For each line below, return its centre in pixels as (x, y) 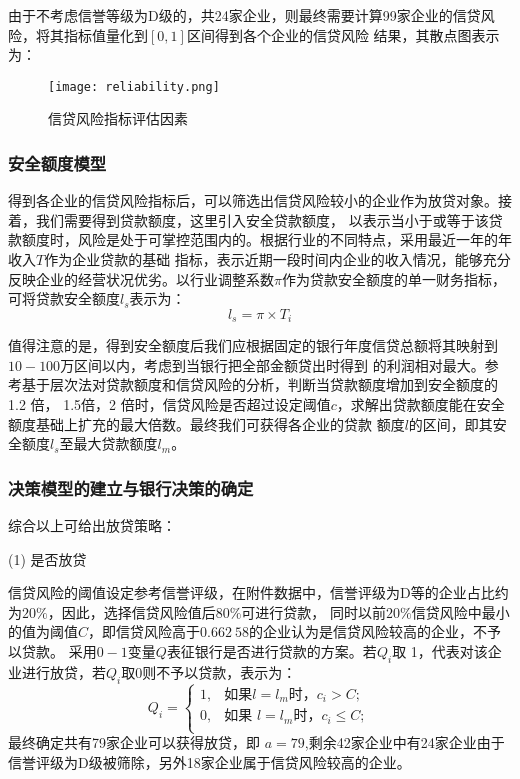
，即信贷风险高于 (144, 631)
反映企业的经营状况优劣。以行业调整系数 (141, 278)
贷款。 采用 (59, 651)
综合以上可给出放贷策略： (92, 525)
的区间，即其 (450, 423)
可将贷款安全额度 (64, 298)
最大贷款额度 (115, 443)
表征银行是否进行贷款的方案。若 (271, 651)
